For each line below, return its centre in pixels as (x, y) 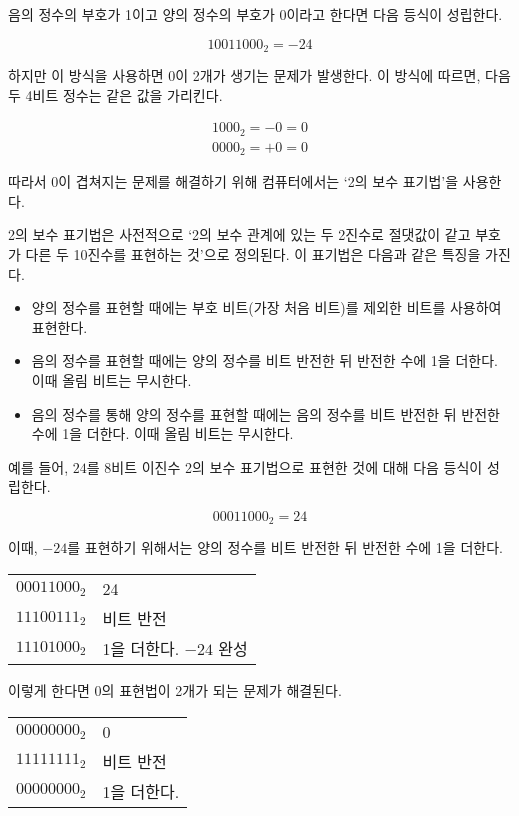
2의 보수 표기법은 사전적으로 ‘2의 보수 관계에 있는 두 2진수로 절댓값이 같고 (239, 234)
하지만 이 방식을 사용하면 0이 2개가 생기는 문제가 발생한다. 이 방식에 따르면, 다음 (259, 75)
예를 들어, (38, 466)
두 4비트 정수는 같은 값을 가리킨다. (115, 94)
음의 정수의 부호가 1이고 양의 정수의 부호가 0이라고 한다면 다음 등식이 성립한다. (255, 14)
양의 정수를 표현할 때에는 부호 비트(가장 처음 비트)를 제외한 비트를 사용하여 (266, 307)
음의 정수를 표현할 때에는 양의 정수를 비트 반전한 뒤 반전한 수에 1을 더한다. (264, 360)
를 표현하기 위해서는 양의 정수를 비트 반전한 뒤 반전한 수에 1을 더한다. (285, 547)
